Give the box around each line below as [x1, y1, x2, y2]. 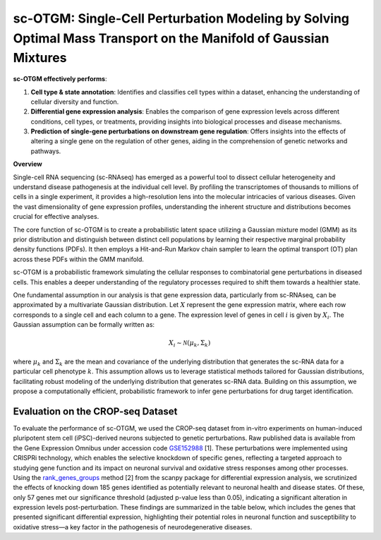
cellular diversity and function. [30, 97, 119, 106]
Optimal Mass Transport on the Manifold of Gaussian [13, 30, 329, 46]
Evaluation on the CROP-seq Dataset [13, 405, 178, 417]
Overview [13, 160, 42, 169]
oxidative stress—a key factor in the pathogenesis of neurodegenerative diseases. [13, 522, 253, 531]
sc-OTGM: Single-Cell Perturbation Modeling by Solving [13, 11, 349, 26]
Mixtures [13, 50, 67, 66]
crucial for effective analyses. [13, 212, 99, 221]
